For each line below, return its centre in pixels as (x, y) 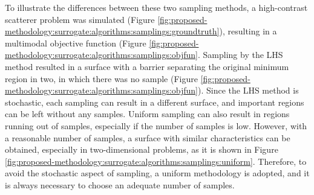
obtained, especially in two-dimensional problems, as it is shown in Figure (142, 149)
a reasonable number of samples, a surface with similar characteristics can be (148, 137)
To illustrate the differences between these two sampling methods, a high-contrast (156, 7)
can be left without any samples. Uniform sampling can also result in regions (147, 114)
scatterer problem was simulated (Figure (80, 19)
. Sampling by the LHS (240, 55)
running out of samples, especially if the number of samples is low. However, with (156, 125)
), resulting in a (248, 31)
